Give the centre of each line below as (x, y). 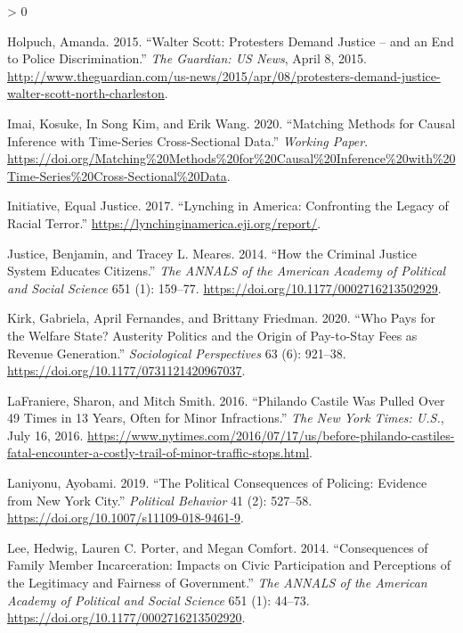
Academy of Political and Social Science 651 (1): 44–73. (158, 600)
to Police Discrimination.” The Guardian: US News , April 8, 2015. (187, 58)
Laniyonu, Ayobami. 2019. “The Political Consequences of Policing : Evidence (217, 483)
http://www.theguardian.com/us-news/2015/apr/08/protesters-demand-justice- (224, 75)
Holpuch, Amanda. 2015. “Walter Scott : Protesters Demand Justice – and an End (231, 41)
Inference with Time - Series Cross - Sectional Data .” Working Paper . (188, 140)
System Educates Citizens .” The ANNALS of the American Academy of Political (227, 271)
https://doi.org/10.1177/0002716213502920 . (126, 617)
